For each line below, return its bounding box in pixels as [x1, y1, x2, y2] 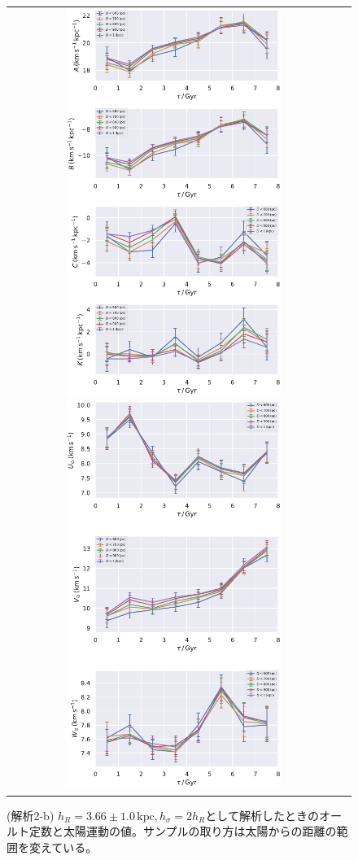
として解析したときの [205, 806, 319, 823]
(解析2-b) [7, 806, 55, 823]
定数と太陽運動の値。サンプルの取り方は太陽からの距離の [28, 823, 337, 840]
